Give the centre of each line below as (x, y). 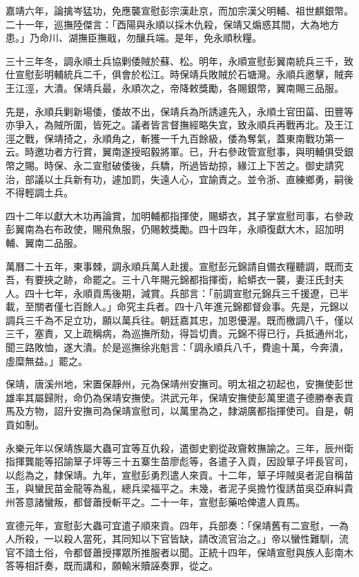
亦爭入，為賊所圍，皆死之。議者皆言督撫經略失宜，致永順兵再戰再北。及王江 (179, 125)
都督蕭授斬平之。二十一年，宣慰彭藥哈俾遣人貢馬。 (189, 502)
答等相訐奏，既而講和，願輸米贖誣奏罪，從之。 (112, 566)
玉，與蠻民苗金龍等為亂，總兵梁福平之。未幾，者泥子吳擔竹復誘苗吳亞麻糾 (175, 488)
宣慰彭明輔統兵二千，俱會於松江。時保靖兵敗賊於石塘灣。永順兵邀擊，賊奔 (184, 74)
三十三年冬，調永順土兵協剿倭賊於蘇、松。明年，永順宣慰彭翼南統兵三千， (175, 60)
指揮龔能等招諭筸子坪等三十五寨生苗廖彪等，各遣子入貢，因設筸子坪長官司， (179, 461)
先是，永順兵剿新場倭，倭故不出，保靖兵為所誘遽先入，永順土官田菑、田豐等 (179, 111)
